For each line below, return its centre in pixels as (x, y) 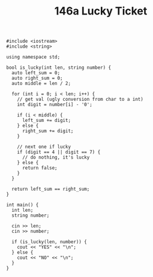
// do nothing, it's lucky (56, 158)
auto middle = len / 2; (41, 84)
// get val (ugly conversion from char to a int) (80, 100)
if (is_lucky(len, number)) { (49, 242)
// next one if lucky (44, 147)
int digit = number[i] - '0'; (55, 105)
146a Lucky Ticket (101, 11)
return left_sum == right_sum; (51, 189)
